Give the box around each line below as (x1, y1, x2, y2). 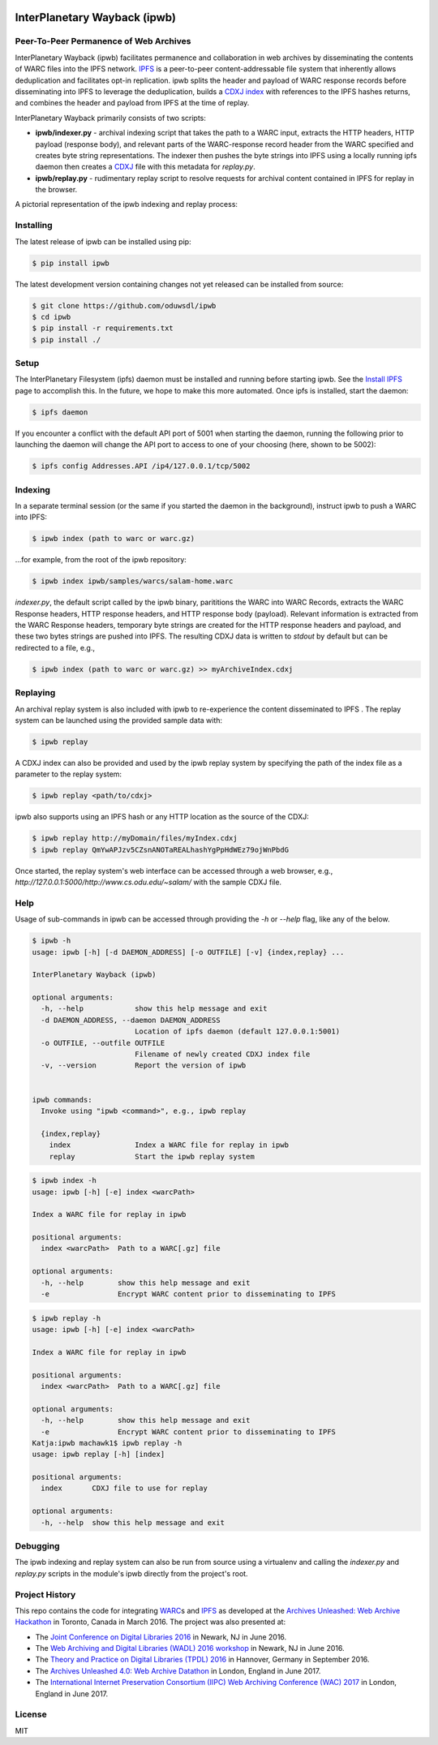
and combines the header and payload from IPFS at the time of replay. (15, 98, 250, 108)
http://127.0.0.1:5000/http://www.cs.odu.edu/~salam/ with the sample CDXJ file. (15, 877, 282, 887)
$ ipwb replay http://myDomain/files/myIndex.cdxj (32, 834, 238, 843)
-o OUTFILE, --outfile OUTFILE (41, 1038, 165, 1047)
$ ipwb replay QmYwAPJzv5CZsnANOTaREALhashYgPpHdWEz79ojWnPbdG (32, 845, 290, 854)
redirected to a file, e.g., (15, 643, 95, 652)
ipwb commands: (32, 1095, 92, 1104)
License (15, 1708, 48, 1720)
